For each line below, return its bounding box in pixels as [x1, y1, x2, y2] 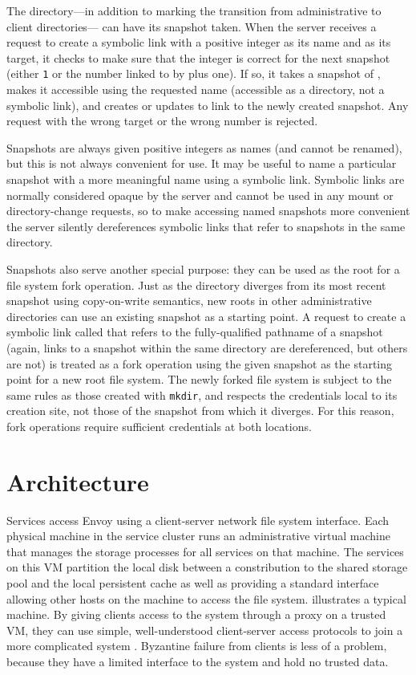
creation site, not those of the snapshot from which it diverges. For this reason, [6, 402, 394, 419]
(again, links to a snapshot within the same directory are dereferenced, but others [6, 339, 408, 356]
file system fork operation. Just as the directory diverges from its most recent [6, 276, 386, 293]
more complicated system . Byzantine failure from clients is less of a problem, [6, 637, 387, 654]
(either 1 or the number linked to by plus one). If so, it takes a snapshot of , [6, 65, 381, 82]
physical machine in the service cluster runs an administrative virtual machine [6, 527, 390, 544]
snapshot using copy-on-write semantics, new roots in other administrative [6, 292, 372, 309]
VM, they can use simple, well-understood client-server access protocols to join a [6, 621, 403, 638]
